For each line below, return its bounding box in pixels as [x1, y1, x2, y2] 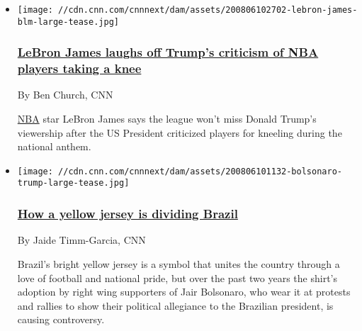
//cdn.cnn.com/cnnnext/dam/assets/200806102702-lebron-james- [58, 5, 358, 15]
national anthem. [17, 139, 91, 154]
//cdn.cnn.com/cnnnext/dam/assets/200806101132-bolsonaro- [58, 166, 342, 176]
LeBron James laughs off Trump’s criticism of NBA [17, 43, 319, 61]
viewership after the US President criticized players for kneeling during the [17, 125, 342, 140]
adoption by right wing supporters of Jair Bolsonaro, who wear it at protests [17, 284, 351, 299]
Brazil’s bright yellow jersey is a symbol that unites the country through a [17, 256, 340, 271]
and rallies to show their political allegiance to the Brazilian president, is [17, 298, 334, 313]
